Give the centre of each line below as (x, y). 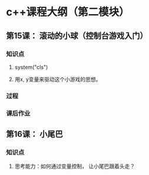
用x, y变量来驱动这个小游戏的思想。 (58, 79)
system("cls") (31, 67)
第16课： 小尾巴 (34, 134)
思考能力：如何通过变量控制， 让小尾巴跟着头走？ (75, 166)
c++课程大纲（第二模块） (68, 12)
